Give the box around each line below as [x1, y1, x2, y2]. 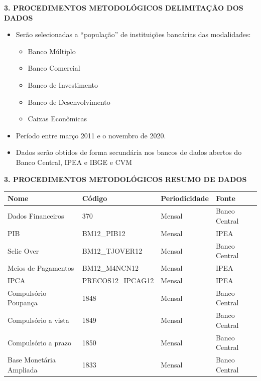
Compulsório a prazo [8, 337, 71, 347]
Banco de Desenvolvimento [28, 96, 110, 107]
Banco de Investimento [28, 79, 98, 90]
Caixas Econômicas [28, 113, 87, 124]
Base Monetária [8, 354, 56, 365]
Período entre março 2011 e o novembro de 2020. [16, 130, 166, 140]
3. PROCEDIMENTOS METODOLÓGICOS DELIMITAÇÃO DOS [4, 3, 243, 13]
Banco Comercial [28, 63, 80, 73]
